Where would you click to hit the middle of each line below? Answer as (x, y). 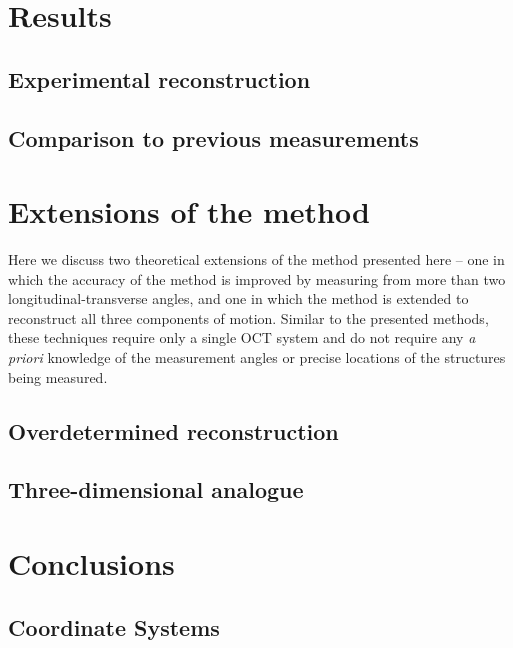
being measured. (58, 376)
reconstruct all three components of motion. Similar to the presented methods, (248, 317)
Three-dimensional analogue (156, 489)
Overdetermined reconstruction (173, 430)
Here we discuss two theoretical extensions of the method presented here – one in (256, 259)
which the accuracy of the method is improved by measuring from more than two (257, 278)
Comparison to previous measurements (213, 137)
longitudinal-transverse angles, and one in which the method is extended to (238, 298)
